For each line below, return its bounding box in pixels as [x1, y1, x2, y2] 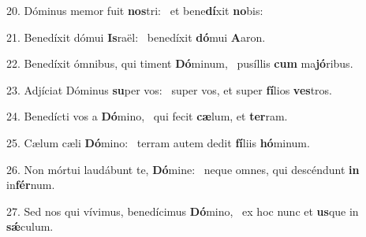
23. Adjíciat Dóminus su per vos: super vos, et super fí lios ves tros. [6, 81, 332, 98]
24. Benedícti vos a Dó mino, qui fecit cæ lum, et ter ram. [6, 108, 288, 124]
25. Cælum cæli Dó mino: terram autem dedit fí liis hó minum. [6, 134, 310, 150]
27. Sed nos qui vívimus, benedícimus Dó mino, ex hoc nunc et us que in [6, 202, 359, 219]
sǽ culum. [6, 218, 54, 235]
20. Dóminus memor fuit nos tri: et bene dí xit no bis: [6, 2, 263, 18]
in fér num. [6, 176, 55, 193]
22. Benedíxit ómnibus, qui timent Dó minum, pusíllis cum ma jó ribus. [6, 55, 353, 72]
